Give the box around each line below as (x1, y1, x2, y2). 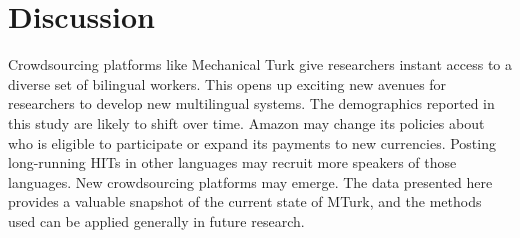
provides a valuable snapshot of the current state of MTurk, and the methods (8, 191, 482, 212)
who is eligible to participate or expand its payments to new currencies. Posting (8, 132, 496, 153)
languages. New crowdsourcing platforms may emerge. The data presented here (8, 171, 493, 192)
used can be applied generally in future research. (8, 210, 305, 231)
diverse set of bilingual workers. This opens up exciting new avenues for (8, 73, 447, 94)
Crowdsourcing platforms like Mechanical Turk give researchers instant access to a (8, 54, 512, 75)
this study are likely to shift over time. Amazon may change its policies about (8, 112, 485, 133)
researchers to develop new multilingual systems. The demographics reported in (8, 93, 495, 114)
